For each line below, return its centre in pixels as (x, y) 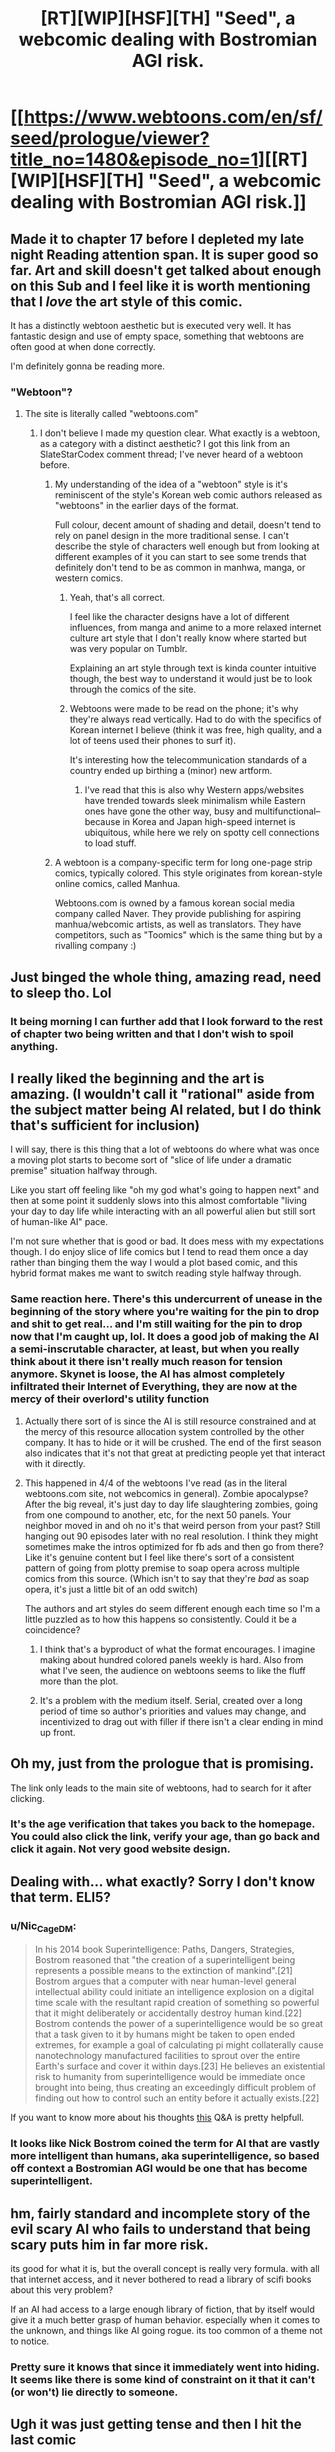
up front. (57, 1732)
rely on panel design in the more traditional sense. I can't (172, 536)
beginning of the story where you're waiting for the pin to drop (165, 1312)
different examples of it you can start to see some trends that (180, 557)
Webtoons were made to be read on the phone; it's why (184, 709)
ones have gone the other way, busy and (168, 811)
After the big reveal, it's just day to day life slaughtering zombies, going (171, 1504)
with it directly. (55, 1463)
